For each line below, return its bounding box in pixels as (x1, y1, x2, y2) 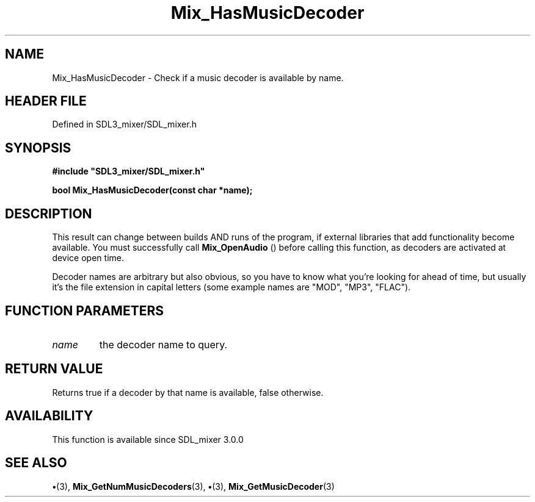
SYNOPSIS (5, 140, 71, 156)
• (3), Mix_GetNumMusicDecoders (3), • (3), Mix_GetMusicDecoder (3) (52, 481, 335, 492)
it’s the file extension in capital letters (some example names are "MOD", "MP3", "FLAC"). (52, 282, 411, 293)
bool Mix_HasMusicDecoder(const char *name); (52, 185, 253, 196)
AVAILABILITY (5, 408, 93, 424)
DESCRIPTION (5, 206, 92, 221)
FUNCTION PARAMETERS (5, 303, 164, 318)
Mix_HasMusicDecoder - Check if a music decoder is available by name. (52, 72, 344, 83)
